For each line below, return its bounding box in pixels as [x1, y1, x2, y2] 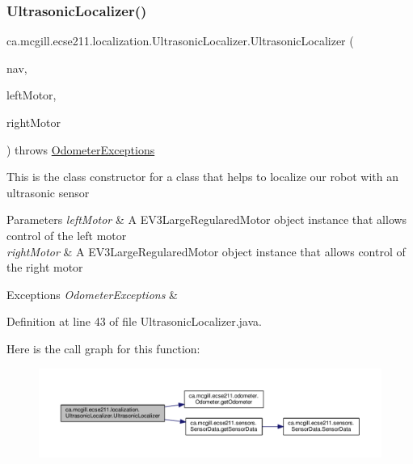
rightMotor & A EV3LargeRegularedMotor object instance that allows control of [6, 243, 406, 259]
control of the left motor [6, 226, 127, 243]
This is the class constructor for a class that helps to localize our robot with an [6, 168, 398, 185]
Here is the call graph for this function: [6, 340, 200, 356]
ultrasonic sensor [6, 183, 90, 200]
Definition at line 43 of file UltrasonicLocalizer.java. [6, 313, 262, 330]
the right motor [6, 259, 83, 276]
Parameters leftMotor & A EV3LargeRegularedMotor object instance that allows [6, 211, 407, 228]
